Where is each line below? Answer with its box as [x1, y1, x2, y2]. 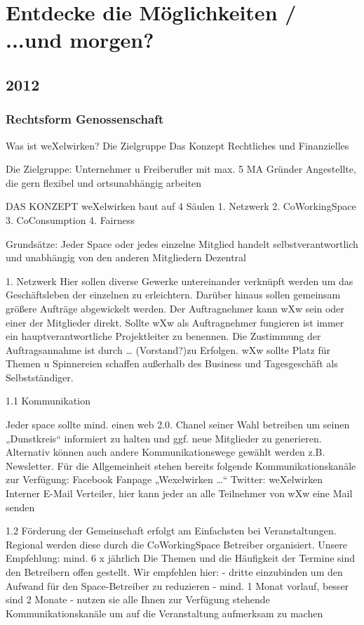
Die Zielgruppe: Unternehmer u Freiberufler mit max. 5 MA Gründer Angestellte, [6, 162, 356, 176]
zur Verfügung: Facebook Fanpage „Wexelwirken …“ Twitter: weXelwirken [6, 472, 323, 487]
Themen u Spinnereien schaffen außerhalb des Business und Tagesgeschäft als [6, 356, 338, 371]
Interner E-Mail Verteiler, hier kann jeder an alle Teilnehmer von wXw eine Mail [6, 486, 353, 501]
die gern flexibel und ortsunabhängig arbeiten [6, 175, 202, 190]
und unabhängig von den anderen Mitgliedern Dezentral [6, 250, 246, 265]
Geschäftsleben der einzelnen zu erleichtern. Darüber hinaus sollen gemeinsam [6, 287, 341, 302]
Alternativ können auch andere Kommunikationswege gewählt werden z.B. [6, 445, 325, 459]
